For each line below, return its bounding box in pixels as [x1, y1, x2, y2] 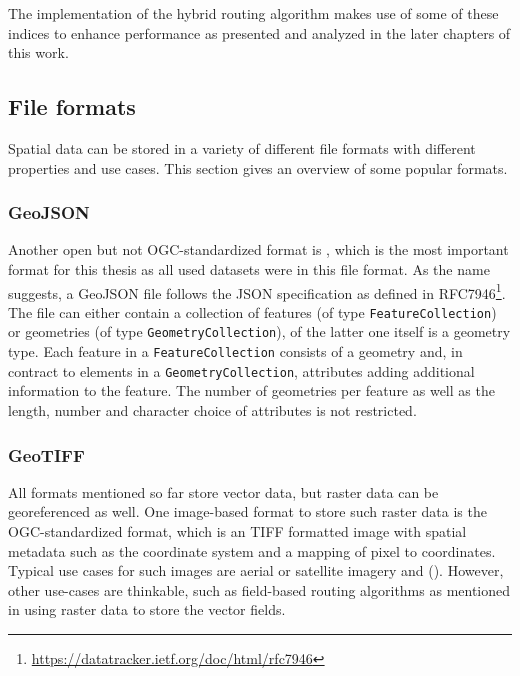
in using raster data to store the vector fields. [8, 599, 286, 620]
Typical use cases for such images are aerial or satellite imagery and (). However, [8, 560, 504, 581]
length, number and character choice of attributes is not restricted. [8, 400, 417, 421]
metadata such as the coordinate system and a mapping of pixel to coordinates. [8, 540, 496, 561]
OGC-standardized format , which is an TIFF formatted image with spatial [8, 521, 467, 542]
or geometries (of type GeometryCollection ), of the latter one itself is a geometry [8, 321, 511, 342]
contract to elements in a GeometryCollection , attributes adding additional [8, 360, 475, 381]
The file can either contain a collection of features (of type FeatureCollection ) [8, 301, 497, 322]
